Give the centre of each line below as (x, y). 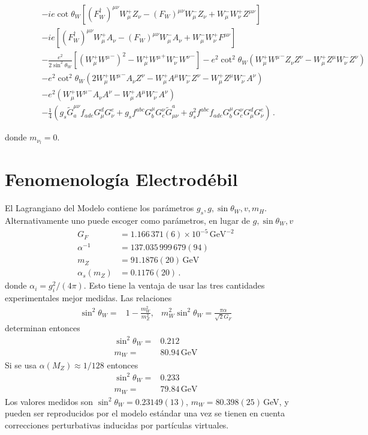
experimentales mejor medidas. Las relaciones (88, 298)
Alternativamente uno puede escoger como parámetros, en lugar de (128, 220)
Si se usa (21, 364)
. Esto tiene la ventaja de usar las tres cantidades (174, 285)
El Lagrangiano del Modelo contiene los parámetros (99, 208)
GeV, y (276, 401)
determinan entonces (43, 328)
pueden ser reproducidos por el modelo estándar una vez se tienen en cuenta (145, 413)
